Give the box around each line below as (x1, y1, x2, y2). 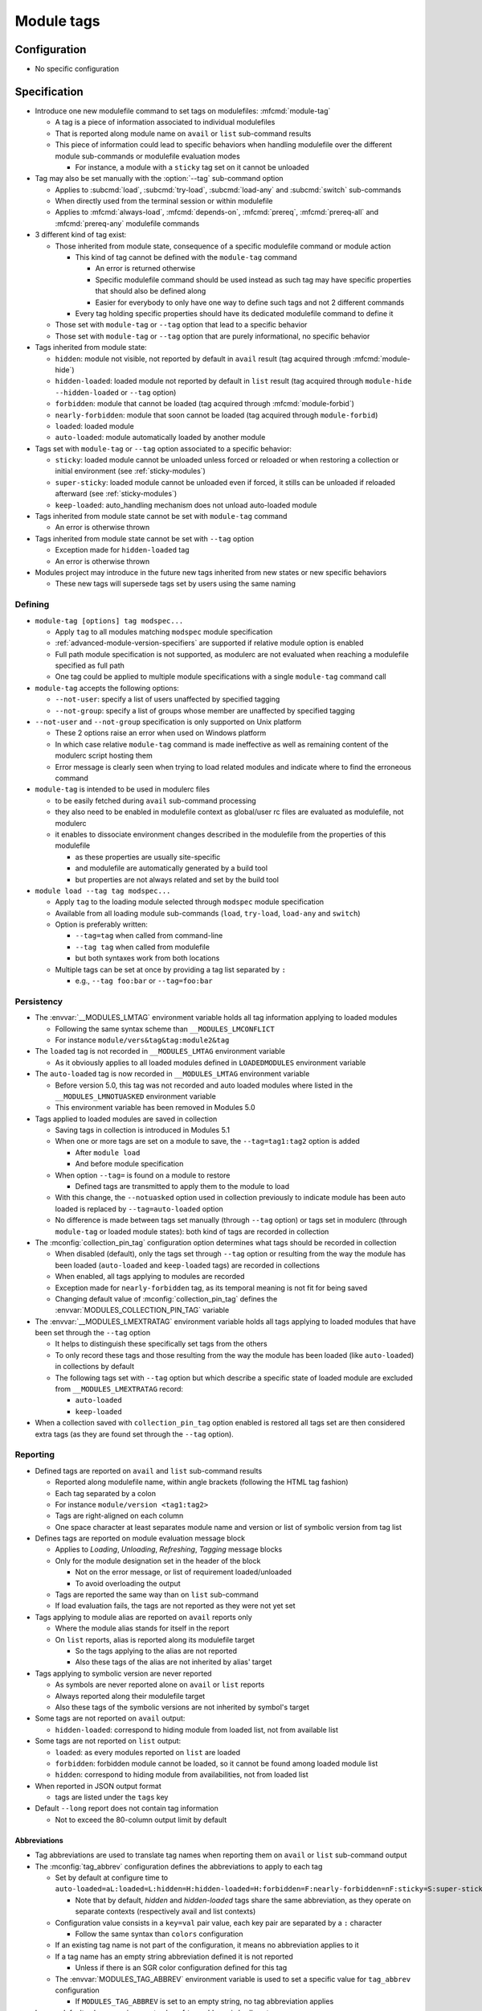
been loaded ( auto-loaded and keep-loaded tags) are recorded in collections (55, 1260, 321, 1270)
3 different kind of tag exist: (35, 230, 127, 240)
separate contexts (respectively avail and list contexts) (75, 1906, 256, 1916)
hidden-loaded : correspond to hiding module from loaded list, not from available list (55, 1725, 339, 1734)
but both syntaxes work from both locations (75, 953, 220, 963)
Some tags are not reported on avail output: (35, 1713, 186, 1723)
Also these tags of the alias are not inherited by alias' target (75, 1657, 272, 1667)
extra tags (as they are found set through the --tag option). (35, 1429, 235, 1439)
